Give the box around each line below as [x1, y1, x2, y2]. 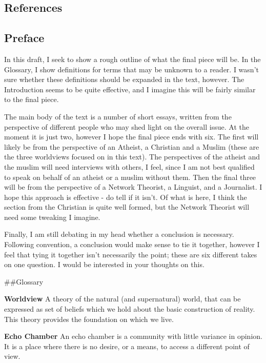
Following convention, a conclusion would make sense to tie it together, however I [4, 239, 260, 250]
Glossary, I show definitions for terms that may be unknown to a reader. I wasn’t [4, 64, 259, 74]
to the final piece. [4, 94, 59, 105]
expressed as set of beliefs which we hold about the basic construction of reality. [4, 304, 255, 314]
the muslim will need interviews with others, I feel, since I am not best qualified [4, 161, 255, 172]
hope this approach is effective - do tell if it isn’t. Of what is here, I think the [4, 191, 247, 202]
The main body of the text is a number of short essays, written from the [4, 111, 232, 122]
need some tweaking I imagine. [4, 211, 100, 222]
